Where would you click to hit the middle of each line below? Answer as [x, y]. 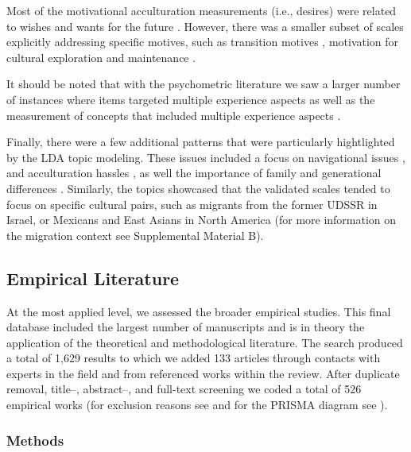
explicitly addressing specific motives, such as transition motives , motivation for [203, 42]
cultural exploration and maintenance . [101, 57]
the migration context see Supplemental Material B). [135, 235]
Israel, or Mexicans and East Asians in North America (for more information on [202, 220]
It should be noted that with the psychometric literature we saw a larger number [204, 84]
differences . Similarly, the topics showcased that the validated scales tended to [198, 188]
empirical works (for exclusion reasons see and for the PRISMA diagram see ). [197, 405]
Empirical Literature [93, 278]
